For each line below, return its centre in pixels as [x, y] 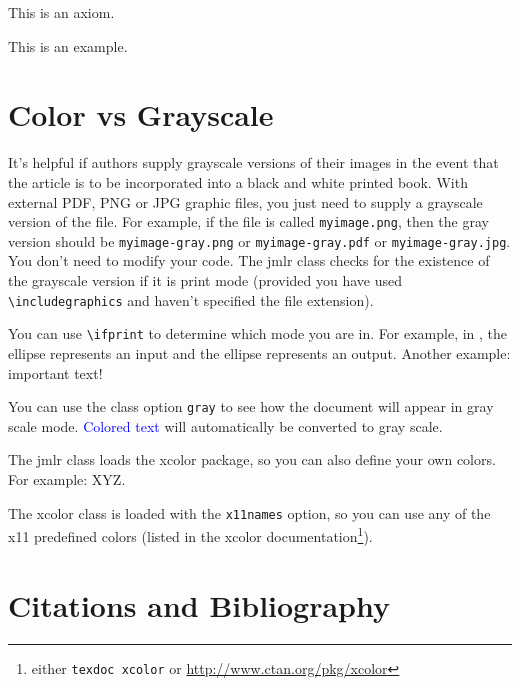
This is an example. [68, 45]
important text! [55, 372]
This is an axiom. [61, 12]
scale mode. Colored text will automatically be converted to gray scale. [225, 425]
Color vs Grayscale [141, 114]
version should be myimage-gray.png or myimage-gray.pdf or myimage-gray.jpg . [259, 240]
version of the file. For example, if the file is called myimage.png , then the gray [248, 221]
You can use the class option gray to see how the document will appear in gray [251, 406]
